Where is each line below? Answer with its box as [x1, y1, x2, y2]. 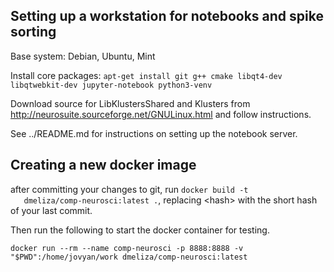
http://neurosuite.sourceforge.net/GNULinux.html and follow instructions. [10, 108, 312, 120]
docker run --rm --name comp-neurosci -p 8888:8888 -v [10, 243, 244, 253]
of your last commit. [10, 204, 93, 216]
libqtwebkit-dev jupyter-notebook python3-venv [10, 80, 213, 90]
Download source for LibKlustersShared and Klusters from [10, 97, 251, 109]
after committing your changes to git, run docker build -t [10, 183, 249, 195]
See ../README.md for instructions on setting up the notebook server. [10, 127, 298, 139]
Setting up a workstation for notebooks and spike [10, 8, 324, 25]
